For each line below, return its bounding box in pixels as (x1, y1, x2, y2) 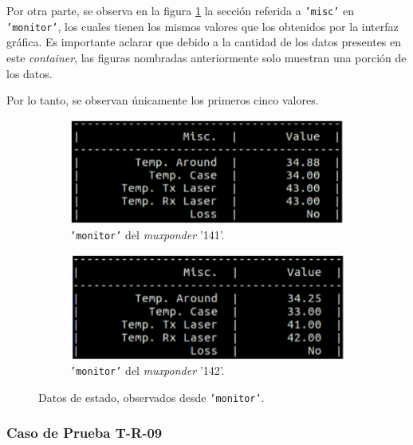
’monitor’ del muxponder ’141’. (70, 226, 225, 243)
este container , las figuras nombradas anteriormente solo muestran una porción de (6, 49, 407, 65)
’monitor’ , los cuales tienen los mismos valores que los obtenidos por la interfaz (6, 18, 399, 34)
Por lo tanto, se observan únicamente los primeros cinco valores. (6, 92, 319, 108)
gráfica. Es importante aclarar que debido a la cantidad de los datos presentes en (6, 33, 402, 50)
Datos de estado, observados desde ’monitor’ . (38, 388, 265, 405)
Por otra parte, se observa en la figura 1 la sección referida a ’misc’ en (6, 2, 355, 18)
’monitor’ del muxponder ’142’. (70, 362, 225, 379)
